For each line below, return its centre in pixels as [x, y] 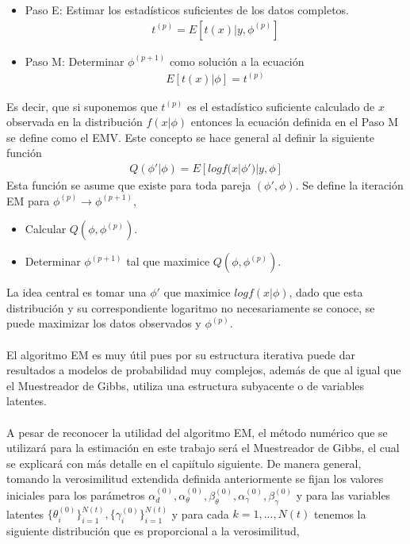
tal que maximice [168, 261]
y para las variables [343, 494]
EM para [28, 200]
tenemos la [340, 513]
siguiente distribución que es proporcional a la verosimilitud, [153, 531]
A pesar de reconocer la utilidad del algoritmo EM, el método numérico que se [197, 432]
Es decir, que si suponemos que [82, 106]
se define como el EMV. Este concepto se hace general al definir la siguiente [190, 137]
